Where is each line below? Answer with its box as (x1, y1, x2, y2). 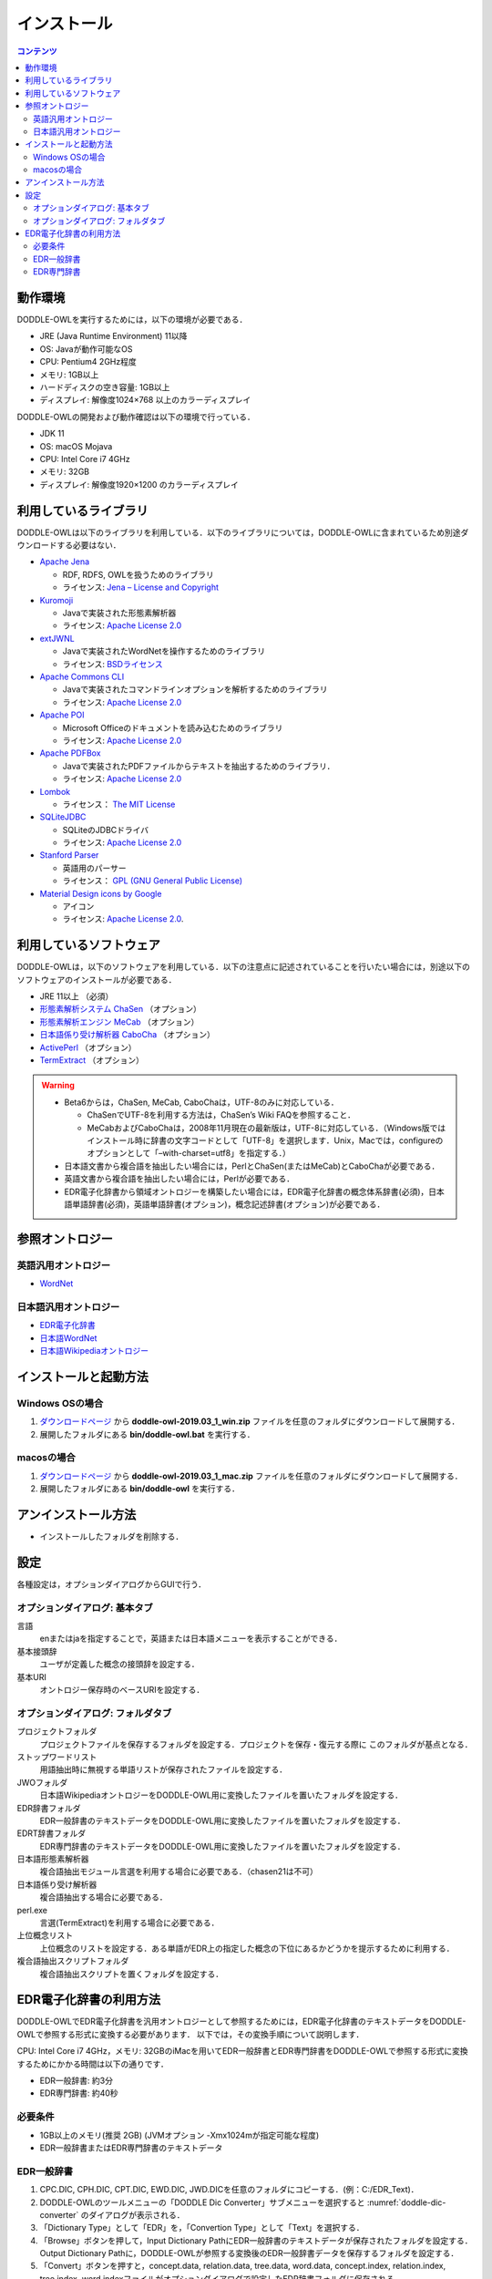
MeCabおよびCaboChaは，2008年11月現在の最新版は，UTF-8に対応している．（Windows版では (87, 1122, 446, 1133)
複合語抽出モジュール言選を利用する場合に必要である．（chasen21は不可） (39, 1866, 319, 1877)
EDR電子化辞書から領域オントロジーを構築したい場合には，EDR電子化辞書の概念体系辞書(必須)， (64, 1186, 429, 1197)
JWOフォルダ (16, 1777, 68, 1788)
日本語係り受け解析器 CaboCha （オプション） (39, 1029, 216, 1040)
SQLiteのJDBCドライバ (62, 824, 149, 835)
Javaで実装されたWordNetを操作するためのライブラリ (62, 645, 266, 656)
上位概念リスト (16, 1930, 73, 1941)
